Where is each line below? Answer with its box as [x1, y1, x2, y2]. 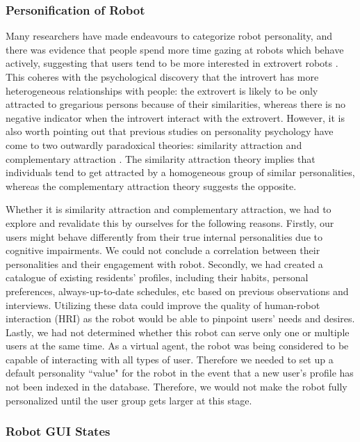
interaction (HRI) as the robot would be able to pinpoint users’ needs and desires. [6, 311, 355, 326]
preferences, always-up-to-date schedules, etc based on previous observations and [6, 283, 349, 298]
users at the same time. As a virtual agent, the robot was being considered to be [6, 338, 349, 353]
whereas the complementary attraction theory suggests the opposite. [6, 178, 297, 193]
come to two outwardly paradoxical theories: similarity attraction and [6, 137, 302, 152]
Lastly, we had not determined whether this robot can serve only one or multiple [6, 324, 350, 339]
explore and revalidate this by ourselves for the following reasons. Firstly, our [6, 215, 334, 230]
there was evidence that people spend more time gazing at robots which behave [6, 42, 344, 56]
